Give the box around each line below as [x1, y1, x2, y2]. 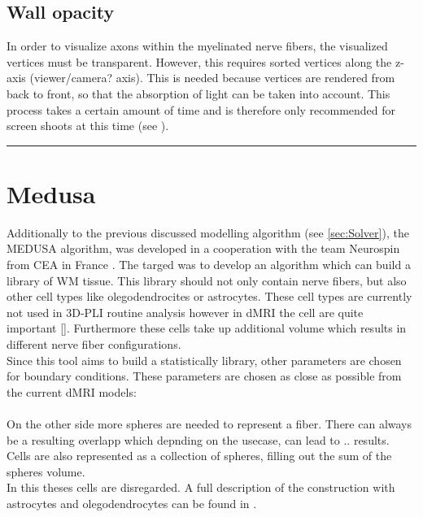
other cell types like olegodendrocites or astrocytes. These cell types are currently [7, 288, 412, 305]
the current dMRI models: [7, 383, 137, 400]
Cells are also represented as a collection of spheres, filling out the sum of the [7, 447, 392, 464]
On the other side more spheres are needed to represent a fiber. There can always [7, 415, 412, 432]
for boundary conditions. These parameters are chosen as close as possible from [7, 367, 402, 384]
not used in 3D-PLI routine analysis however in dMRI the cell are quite [7, 303, 364, 320]
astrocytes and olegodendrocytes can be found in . [7, 494, 257, 511]
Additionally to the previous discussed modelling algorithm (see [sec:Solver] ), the [7, 224, 409, 241]
